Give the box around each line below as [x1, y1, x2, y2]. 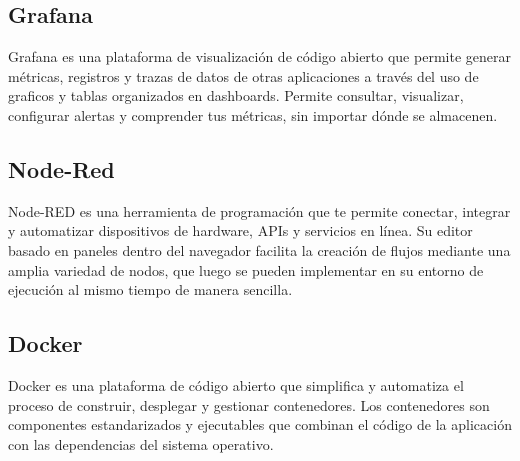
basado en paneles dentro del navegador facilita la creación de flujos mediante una [8, 239, 511, 260]
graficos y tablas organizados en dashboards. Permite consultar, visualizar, [8, 85, 464, 106]
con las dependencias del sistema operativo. [8, 433, 274, 454]
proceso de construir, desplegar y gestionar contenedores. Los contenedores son [8, 394, 490, 415]
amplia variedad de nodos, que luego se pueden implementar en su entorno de [8, 259, 484, 280]
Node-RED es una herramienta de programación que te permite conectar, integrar [8, 200, 511, 221]
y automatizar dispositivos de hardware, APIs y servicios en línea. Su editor [8, 220, 473, 241]
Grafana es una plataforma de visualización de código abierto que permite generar [8, 46, 511, 67]
